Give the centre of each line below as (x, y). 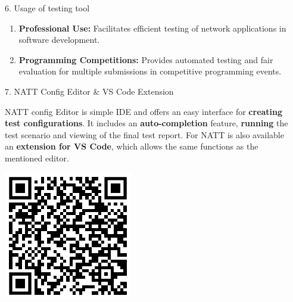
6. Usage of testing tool (47, 8)
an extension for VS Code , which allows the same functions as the (132, 146)
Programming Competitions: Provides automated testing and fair (146, 59)
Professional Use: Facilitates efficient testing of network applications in (152, 28)
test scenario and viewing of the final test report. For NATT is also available (144, 134)
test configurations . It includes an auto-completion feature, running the (146, 123)
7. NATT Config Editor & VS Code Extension (89, 91)
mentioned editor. (37, 158)
